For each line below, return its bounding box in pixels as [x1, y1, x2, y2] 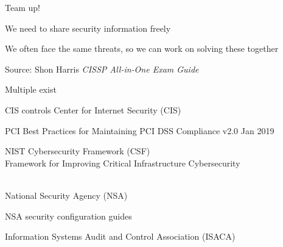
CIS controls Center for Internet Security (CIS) [5, 103, 181, 116]
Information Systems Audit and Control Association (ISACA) [5, 230, 236, 243]
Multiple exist [5, 83, 57, 96]
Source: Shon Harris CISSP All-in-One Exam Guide [5, 62, 199, 75]
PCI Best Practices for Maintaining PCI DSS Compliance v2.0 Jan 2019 [5, 124, 274, 137]
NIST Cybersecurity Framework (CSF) [5, 145, 150, 157]
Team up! [5, 1, 40, 13]
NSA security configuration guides [5, 209, 132, 222]
